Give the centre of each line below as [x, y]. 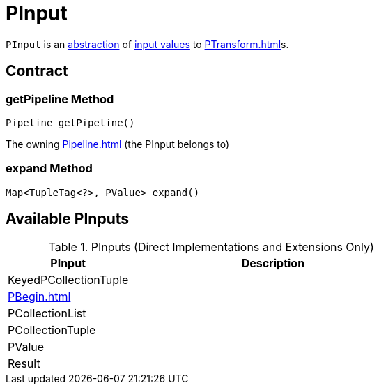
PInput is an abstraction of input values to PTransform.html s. [147, 44]
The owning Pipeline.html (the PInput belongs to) [118, 144]
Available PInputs [68, 219]
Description [273, 263]
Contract [37, 71]
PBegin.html [39, 296]
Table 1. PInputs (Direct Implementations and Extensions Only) [211, 247]
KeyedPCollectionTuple [68, 279]
